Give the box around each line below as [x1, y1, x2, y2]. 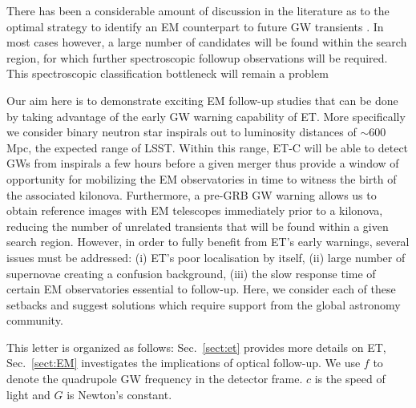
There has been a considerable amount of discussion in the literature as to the [6, 2, 390, 18]
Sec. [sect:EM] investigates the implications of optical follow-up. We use [6, 354, 361, 371]
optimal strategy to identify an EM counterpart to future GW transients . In [6, 18, 384, 34]
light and [6, 386, 50, 402]
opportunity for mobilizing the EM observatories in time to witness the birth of [6, 170, 397, 187]
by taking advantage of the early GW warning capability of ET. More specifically [6, 107, 406, 124]
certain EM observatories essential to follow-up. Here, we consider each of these [6, 281, 396, 297]
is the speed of [314, 370, 386, 387]
